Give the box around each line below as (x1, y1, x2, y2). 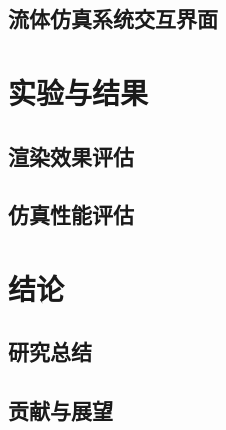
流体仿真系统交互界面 (8, 3, 218, 34)
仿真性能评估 (8, 199, 134, 230)
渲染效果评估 (8, 140, 134, 171)
